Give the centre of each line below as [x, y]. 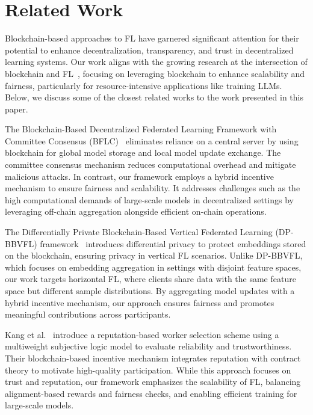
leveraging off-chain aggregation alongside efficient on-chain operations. [136, 211]
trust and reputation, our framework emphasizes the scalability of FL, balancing [153, 382]
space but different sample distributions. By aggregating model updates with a [150, 290]
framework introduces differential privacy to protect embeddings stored [173, 243]
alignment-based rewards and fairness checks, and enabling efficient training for [151, 393]
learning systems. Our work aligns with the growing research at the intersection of [156, 62]
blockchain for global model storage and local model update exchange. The [143, 152]
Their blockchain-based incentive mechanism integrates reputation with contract [153, 358]
